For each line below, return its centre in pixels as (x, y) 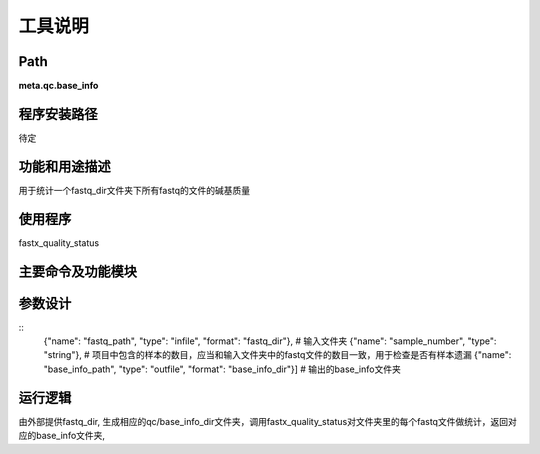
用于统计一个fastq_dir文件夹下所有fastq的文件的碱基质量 (134, 190)
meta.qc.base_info (58, 86)
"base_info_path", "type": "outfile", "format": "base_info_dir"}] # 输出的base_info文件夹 (222, 369)
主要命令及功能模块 (77, 271)
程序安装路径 (58, 113)
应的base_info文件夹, (61, 436)
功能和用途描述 (64, 166)
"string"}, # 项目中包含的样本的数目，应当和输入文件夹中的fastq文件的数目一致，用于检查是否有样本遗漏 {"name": (277, 355)
